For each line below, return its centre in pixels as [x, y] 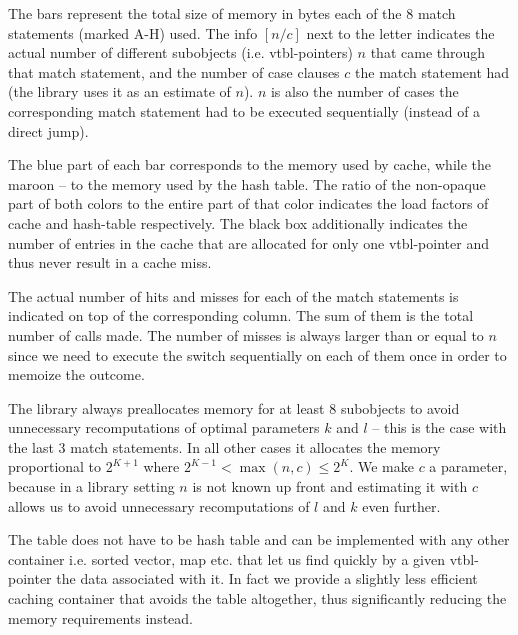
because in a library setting [91, 486]
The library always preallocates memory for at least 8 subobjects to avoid [234, 407]
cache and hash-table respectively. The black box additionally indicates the [238, 222]
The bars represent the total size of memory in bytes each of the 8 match [232, 13]
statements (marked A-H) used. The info [133, 32]
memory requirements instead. [100, 617]
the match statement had [432, 71]
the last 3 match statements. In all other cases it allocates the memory [224, 446]
